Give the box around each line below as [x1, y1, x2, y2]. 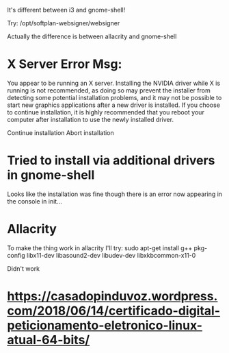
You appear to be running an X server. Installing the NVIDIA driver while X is [7, 79, 221, 87]
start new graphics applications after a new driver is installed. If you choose [7, 101, 221, 109]
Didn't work [7, 264, 40, 273]
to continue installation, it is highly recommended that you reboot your [7, 108, 205, 116]
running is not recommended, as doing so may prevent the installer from [7, 86, 211, 95]
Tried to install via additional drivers [7, 153, 215, 169]
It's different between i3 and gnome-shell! [7, 6, 126, 14]
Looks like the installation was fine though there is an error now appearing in [7, 190, 223, 198]
